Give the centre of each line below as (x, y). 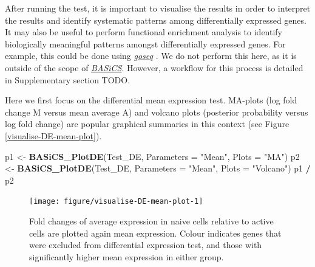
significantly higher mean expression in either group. (127, 256)
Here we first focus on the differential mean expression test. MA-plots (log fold (151, 100)
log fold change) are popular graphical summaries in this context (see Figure (147, 124)
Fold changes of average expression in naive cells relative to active (151, 220)
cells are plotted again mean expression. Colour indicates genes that (155, 233)
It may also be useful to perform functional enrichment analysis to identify (144, 32)
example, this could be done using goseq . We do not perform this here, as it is (151, 56)
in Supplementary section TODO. (68, 79)
